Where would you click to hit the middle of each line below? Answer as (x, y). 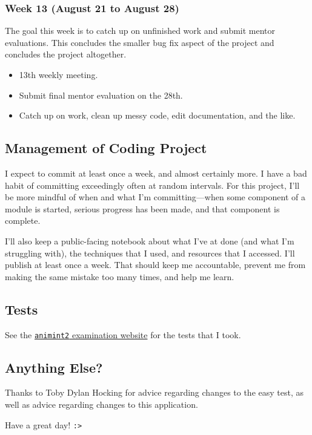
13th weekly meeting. (58, 74)
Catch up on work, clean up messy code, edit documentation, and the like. (157, 115)
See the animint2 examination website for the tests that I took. (123, 334)
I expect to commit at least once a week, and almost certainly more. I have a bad (156, 173)
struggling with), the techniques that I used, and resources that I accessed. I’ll (150, 253)
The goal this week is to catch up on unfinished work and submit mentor (140, 31)
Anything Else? (54, 367)
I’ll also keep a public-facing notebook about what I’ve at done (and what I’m (150, 240)
